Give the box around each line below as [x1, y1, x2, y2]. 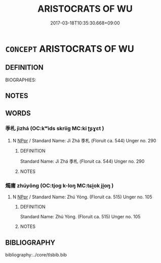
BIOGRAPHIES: [5, 77, 36, 83]
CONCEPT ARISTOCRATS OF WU [5, 43, 134, 54]
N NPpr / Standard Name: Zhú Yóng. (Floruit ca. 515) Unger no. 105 [12, 194, 153, 200]
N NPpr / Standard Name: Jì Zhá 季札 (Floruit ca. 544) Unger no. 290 [12, 137, 156, 143]
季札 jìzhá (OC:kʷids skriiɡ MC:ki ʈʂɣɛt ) [5, 125, 104, 132]
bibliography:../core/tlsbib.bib [5, 251, 67, 257]
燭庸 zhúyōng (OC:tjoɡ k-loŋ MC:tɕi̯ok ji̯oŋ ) [5, 182, 114, 189]
